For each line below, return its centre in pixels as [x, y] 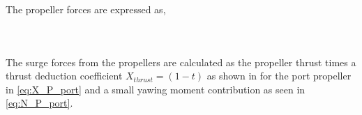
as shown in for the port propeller [279, 76]
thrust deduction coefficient [64, 76]
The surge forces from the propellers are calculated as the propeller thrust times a [181, 62]
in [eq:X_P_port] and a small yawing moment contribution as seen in [156, 89]
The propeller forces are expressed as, [86, 9]
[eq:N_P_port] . [39, 103]
